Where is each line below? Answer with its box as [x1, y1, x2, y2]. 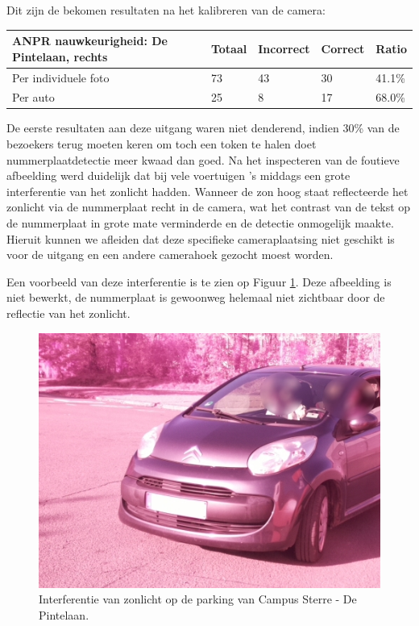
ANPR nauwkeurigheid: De [12, 32, 168, 49]
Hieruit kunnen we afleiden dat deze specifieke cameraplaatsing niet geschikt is [6, 230, 395, 247]
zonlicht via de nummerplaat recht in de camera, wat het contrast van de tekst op [6, 198, 411, 215]
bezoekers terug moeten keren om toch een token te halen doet [6, 136, 317, 152]
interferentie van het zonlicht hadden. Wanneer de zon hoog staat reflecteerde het [6, 182, 409, 199]
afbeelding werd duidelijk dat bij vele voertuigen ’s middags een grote [6, 167, 351, 184]
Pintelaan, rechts [12, 48, 108, 65]
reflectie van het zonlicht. [6, 305, 131, 321]
